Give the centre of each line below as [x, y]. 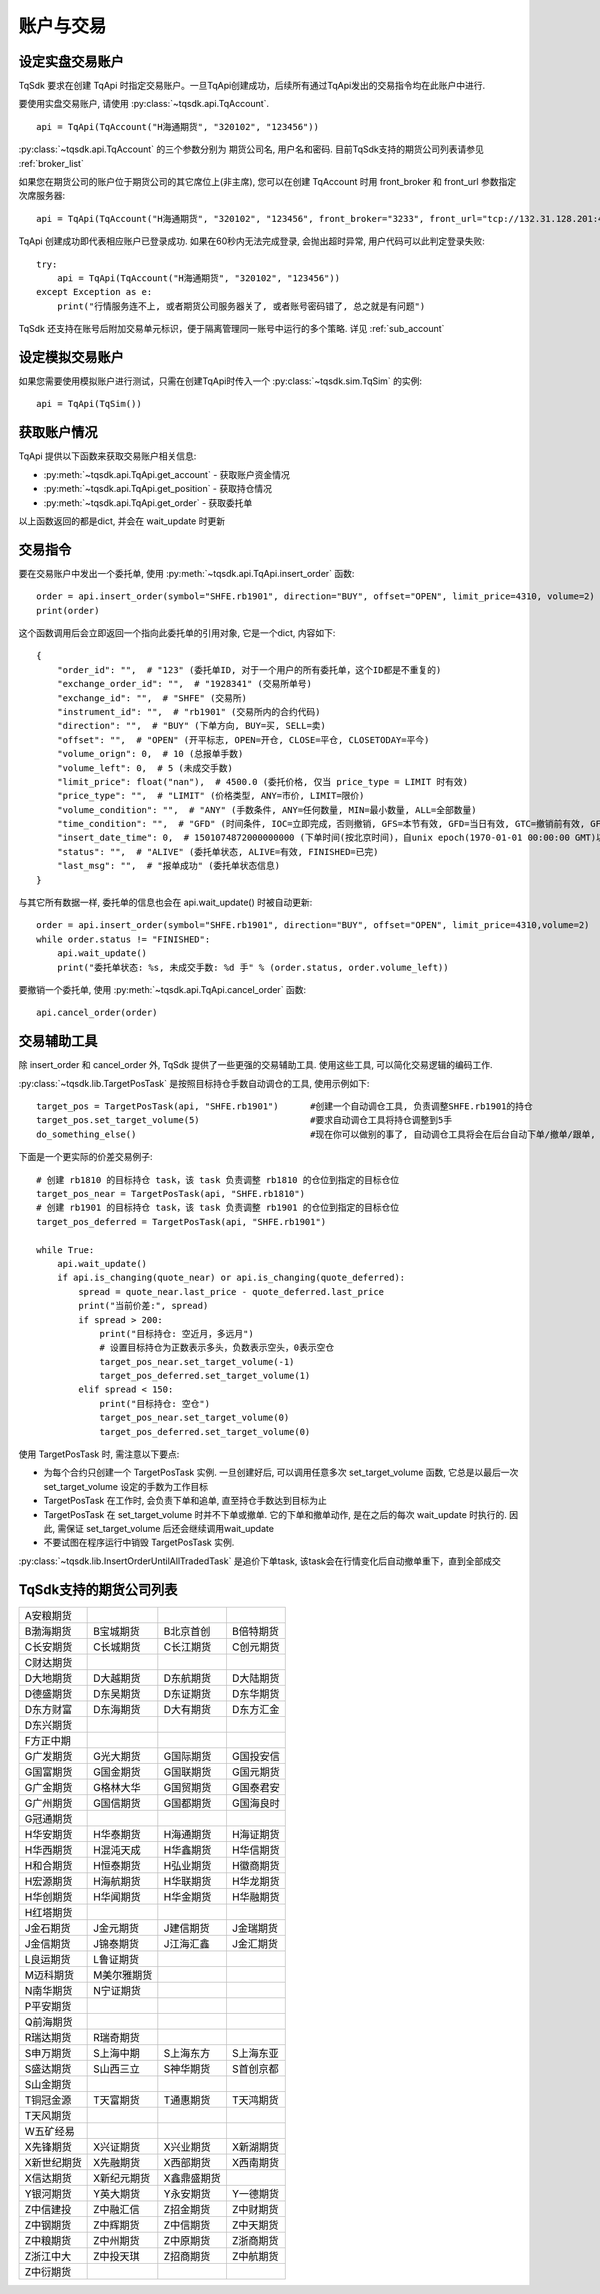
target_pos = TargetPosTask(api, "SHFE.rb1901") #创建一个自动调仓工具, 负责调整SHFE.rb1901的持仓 [285, 1106]
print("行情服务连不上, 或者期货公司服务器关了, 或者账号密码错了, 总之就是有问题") [241, 306]
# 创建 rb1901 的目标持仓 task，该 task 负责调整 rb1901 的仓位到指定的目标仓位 [218, 1208]
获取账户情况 [58, 432]
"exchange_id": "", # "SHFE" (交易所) [152, 698]
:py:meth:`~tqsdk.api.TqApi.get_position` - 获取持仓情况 [157, 489]
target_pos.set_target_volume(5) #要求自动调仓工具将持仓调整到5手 [244, 1120]
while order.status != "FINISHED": [123, 939]
